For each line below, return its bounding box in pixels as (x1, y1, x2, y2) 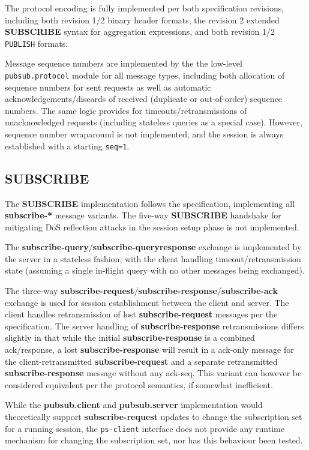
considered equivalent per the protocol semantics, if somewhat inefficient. (5, 378, 273, 391)
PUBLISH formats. (5, 37, 68, 49)
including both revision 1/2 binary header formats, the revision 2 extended (5, 13, 280, 26)
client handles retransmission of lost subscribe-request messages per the (5, 308, 278, 320)
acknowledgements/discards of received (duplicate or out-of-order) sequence (5, 92, 283, 105)
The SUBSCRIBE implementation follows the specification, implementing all (5, 197, 295, 209)
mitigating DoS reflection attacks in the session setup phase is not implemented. (5, 220, 299, 233)
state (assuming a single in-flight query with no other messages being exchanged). (5, 264, 305, 277)
